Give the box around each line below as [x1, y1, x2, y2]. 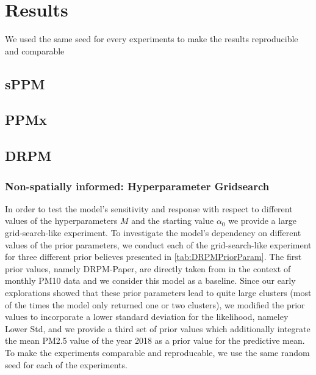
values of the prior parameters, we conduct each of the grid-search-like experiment [5, 238, 312, 251]
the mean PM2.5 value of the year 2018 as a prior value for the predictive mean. [5, 334, 305, 347]
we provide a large [228, 214, 296, 227]
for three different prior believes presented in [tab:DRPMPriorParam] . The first [5, 250, 302, 263]
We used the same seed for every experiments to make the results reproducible [5, 32, 298, 45]
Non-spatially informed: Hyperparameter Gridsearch [5, 178, 270, 193]
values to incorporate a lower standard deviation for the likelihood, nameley [5, 310, 289, 323]
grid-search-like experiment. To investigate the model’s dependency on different [5, 226, 301, 239]
